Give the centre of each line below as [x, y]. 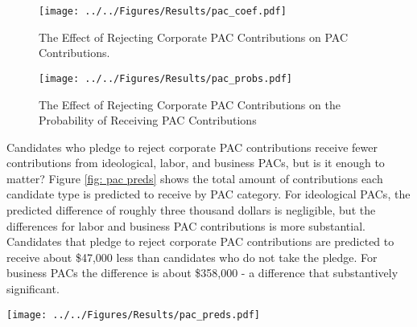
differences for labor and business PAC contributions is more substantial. [186, 225]
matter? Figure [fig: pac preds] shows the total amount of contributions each [195, 178]
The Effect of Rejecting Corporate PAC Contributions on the [190, 104]
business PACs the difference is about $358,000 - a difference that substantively [202, 273]
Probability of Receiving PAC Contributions [148, 120]
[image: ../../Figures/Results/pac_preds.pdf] [133, 315]
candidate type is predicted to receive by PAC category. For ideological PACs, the [208, 194]
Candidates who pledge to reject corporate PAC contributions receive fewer [192, 147]
